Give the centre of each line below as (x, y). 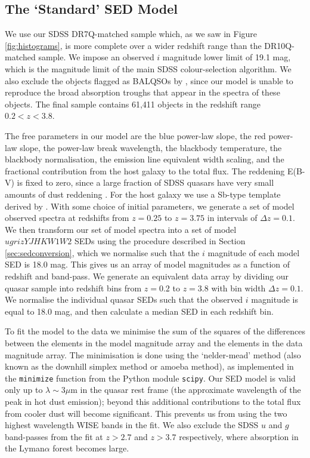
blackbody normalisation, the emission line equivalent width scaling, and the (145, 159)
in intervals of (232, 218)
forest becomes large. (91, 448)
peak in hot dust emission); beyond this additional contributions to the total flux (153, 402)
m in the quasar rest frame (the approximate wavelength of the (186, 390)
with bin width (238, 288)
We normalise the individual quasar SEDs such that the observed (124, 299)
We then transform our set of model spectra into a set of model (121, 229)
